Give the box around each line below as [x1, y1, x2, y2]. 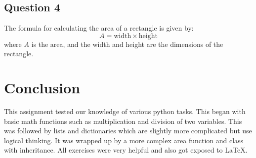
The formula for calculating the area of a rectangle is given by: [4, 23, 194, 33]
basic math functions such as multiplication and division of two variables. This [4, 116, 242, 126]
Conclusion [4, 78, 81, 98]
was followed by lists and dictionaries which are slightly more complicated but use [4, 125, 252, 136]
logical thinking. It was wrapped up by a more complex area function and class [4, 135, 244, 145]
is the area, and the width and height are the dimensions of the [31, 39, 223, 49]
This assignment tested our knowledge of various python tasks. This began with [4, 106, 246, 117]
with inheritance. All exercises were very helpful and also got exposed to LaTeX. [4, 145, 248, 155]
